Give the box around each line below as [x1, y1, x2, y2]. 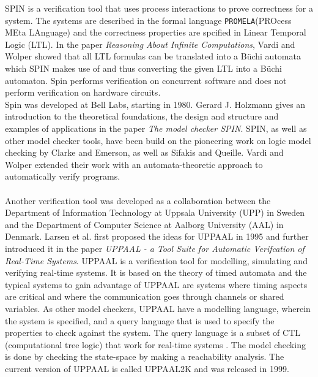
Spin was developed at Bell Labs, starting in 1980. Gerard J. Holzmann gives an [5, 97, 306, 110]
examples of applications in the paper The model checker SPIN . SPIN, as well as [5, 122, 307, 134]
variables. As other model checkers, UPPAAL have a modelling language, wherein [5, 302, 311, 314]
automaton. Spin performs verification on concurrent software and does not [5, 74, 287, 86]
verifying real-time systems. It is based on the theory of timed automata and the [5, 266, 307, 279]
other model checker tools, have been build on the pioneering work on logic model [5, 134, 311, 147]
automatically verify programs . [5, 170, 120, 183]
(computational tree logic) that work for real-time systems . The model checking [5, 338, 306, 351]
